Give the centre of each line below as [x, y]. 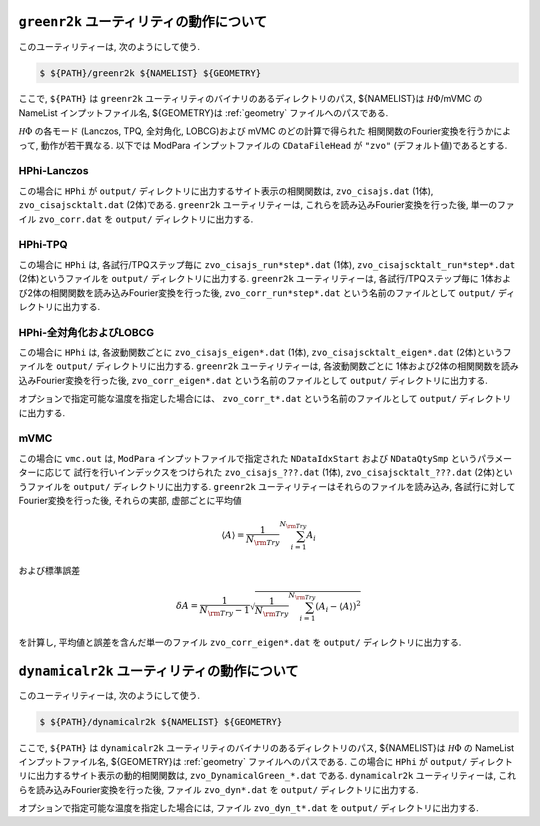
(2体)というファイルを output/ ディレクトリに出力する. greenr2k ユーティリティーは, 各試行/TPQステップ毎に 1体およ [265, 279]
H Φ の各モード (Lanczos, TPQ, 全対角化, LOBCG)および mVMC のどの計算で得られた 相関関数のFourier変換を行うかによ [265, 131]
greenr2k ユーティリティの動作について [142, 21]
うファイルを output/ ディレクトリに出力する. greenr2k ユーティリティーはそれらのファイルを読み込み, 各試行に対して [267, 486]
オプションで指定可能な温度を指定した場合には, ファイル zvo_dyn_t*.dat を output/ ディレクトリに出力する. [248, 808]
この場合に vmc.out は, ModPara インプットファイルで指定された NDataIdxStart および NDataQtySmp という [248, 458]
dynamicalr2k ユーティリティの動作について [158, 670]
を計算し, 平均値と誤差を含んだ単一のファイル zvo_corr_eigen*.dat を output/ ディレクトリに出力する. [240, 642]
